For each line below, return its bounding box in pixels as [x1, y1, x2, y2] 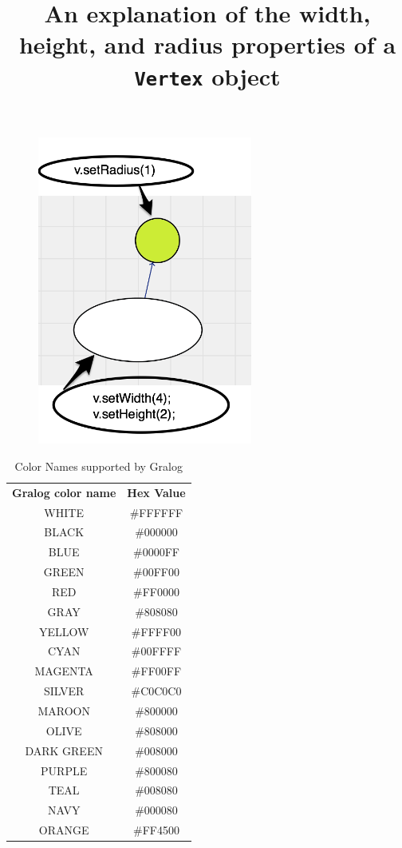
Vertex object [134, 59, 281, 92]
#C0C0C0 [131, 683, 182, 699]
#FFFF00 [131, 623, 182, 639]
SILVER [43, 683, 85, 699]
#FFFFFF [129, 504, 183, 520]
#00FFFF [131, 643, 182, 659]
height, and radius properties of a [18, 28, 396, 61]
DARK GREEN [25, 742, 103, 758]
